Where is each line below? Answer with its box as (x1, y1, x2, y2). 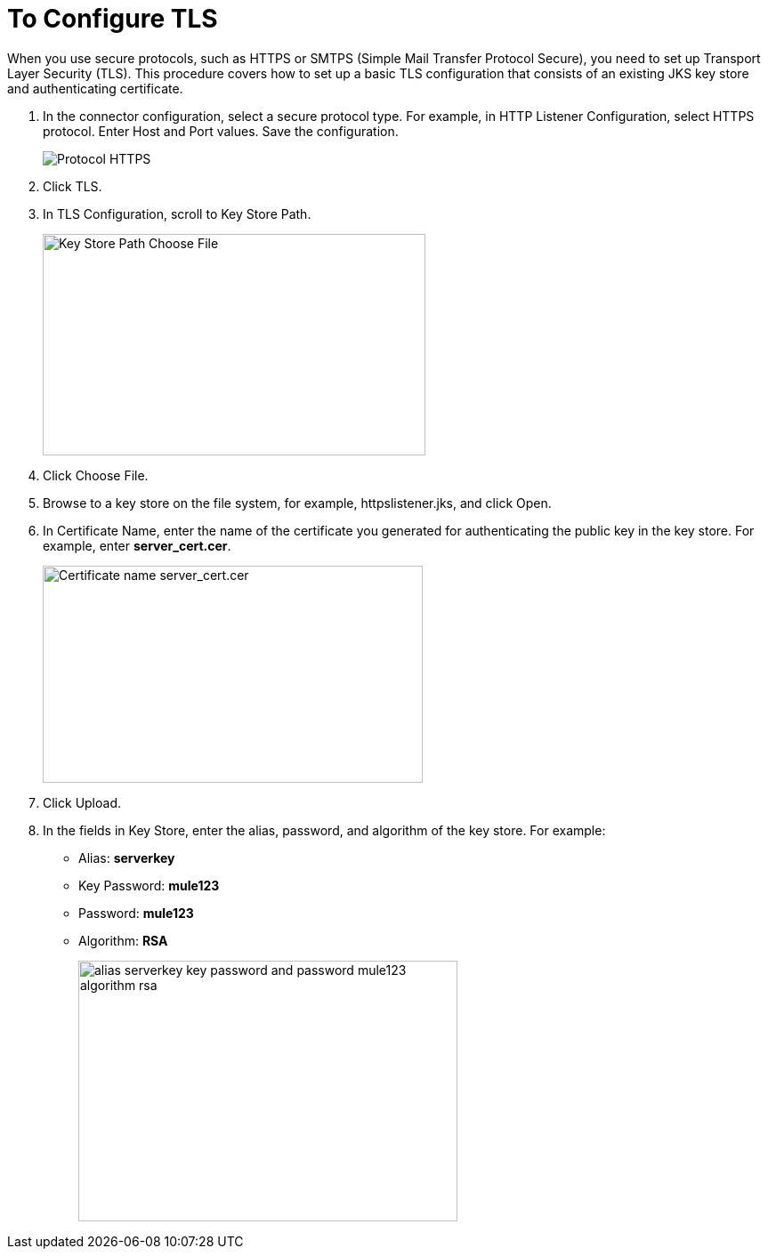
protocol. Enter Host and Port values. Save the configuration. (43, 123, 399, 139)
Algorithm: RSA (78, 932, 168, 948)
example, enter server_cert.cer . (43, 537, 231, 553)
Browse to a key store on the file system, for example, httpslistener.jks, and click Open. (43, 495, 552, 511)
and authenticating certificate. (7, 80, 183, 96)
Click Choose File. (43, 467, 149, 483)
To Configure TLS (7, 4, 218, 34)
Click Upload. (43, 794, 122, 810)
